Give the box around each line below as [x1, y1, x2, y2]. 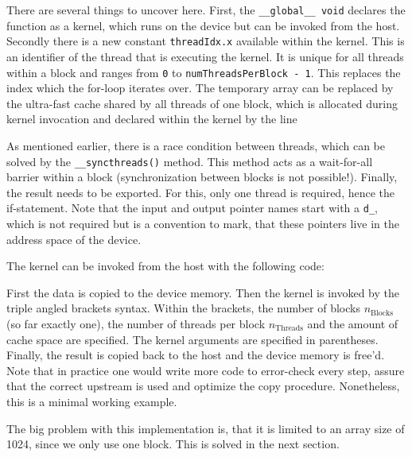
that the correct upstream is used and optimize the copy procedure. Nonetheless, [6, 378, 400, 394]
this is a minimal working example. [6, 393, 177, 409]
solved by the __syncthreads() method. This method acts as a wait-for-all [6, 153, 373, 169]
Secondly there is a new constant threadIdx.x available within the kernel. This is [6, 33, 405, 49]
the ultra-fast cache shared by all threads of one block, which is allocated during [6, 95, 398, 111]
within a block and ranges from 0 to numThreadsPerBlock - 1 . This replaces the [6, 64, 401, 80]
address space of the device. [6, 230, 142, 247]
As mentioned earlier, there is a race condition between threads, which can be [6, 137, 385, 153]
